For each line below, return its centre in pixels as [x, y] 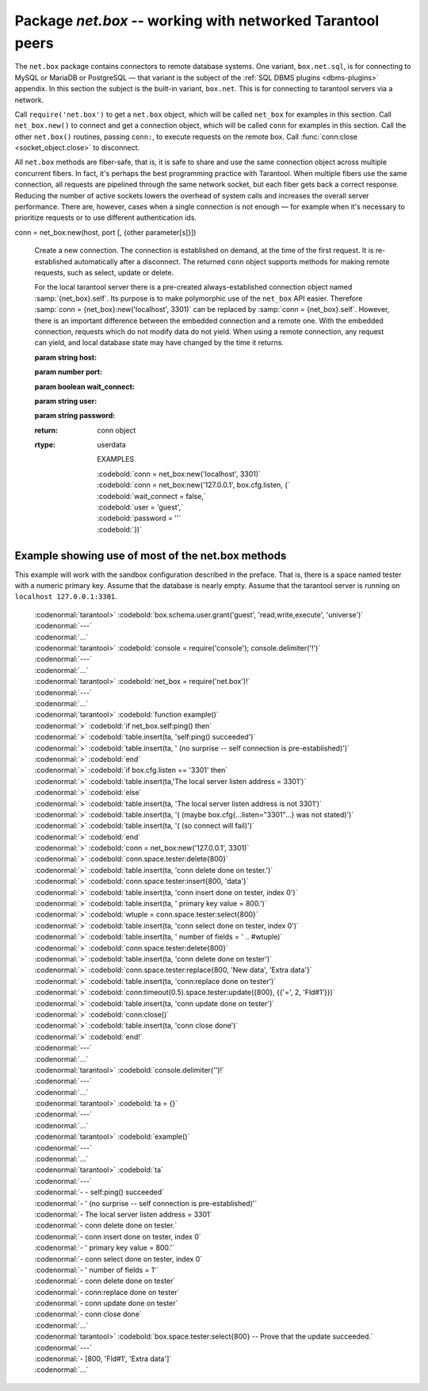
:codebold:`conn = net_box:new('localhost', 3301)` [179, 474]
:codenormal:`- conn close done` [88, 1314]
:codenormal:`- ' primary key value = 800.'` [104, 1248]
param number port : [69, 372]
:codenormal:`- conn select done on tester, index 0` [118, 1258]
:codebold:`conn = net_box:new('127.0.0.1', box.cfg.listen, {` [194, 485]
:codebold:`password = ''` [139, 518]
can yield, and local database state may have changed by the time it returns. [159, 343]
